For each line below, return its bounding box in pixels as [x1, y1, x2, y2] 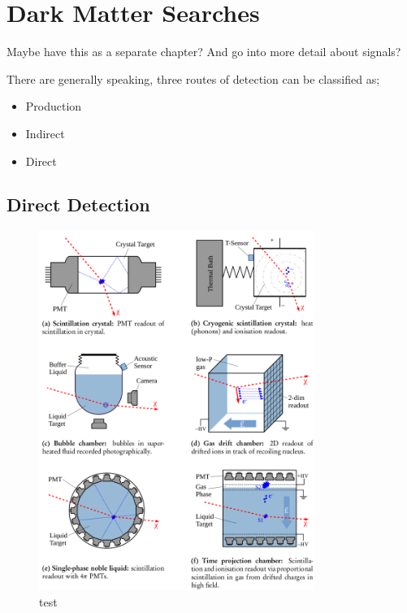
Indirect [25, 124, 65, 141]
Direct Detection [6, 192, 150, 217]
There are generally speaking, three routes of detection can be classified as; [6, 70, 380, 87]
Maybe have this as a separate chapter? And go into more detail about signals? [6, 43, 401, 60]
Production [25, 98, 82, 115]
